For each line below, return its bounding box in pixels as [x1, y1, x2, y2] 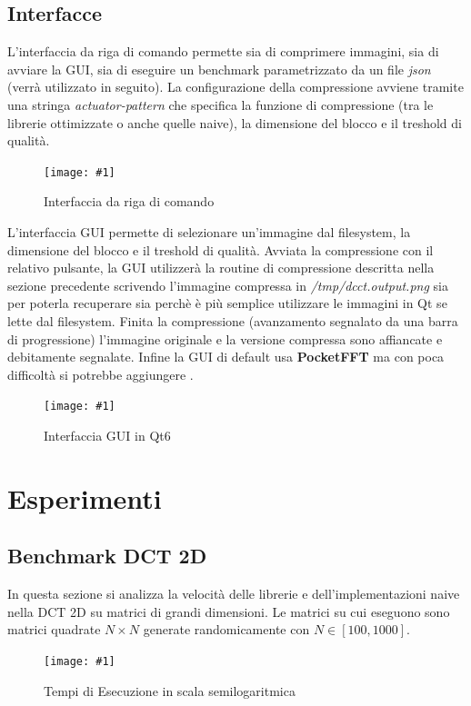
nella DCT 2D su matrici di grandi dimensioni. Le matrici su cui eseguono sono [7, 602, 450, 621]
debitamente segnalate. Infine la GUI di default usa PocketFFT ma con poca [7, 347, 445, 366]
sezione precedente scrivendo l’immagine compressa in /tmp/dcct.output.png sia [7, 275, 448, 294]
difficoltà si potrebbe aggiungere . [7, 364, 194, 383]
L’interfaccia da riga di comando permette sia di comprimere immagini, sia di [7, 42, 439, 61]
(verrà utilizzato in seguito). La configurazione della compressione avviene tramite [7, 77, 464, 96]
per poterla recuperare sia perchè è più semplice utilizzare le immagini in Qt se [7, 293, 447, 313]
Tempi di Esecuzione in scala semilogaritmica [44, 681, 296, 700]
